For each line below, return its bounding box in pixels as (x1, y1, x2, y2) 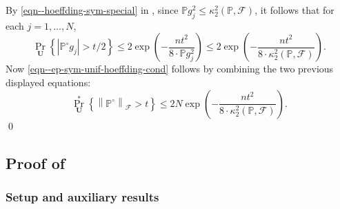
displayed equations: (6, 74, 91, 89)
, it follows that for (254, 3, 334, 17)
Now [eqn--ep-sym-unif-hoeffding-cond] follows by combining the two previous (6, 61, 334, 76)
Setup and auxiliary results (6, 188, 159, 205)
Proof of (6, 152, 66, 173)
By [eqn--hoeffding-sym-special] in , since (6, 3, 179, 17)
